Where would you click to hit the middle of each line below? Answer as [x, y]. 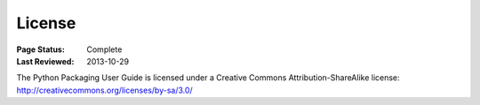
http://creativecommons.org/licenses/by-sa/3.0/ [104, 90]
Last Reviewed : [45, 61]
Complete [104, 49]
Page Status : [41, 49]
